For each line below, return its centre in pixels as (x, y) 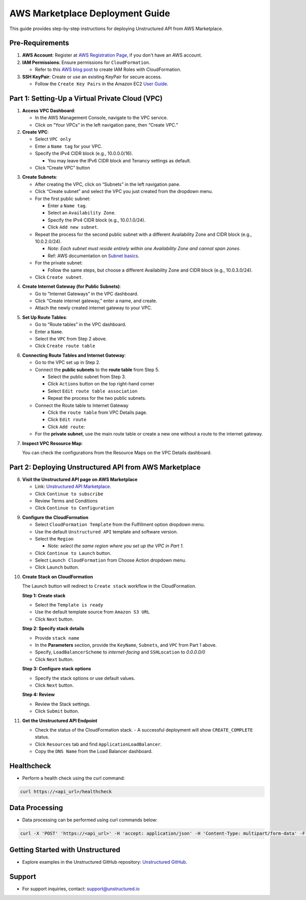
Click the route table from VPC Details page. (98, 412)
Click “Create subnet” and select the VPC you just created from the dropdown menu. (124, 191)
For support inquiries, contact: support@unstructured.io (81, 889)
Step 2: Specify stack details (53, 628)
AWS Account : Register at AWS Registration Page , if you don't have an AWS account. (112, 55)
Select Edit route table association (93, 391)
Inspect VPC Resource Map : (53, 443)
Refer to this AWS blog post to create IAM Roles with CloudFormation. (108, 69)
